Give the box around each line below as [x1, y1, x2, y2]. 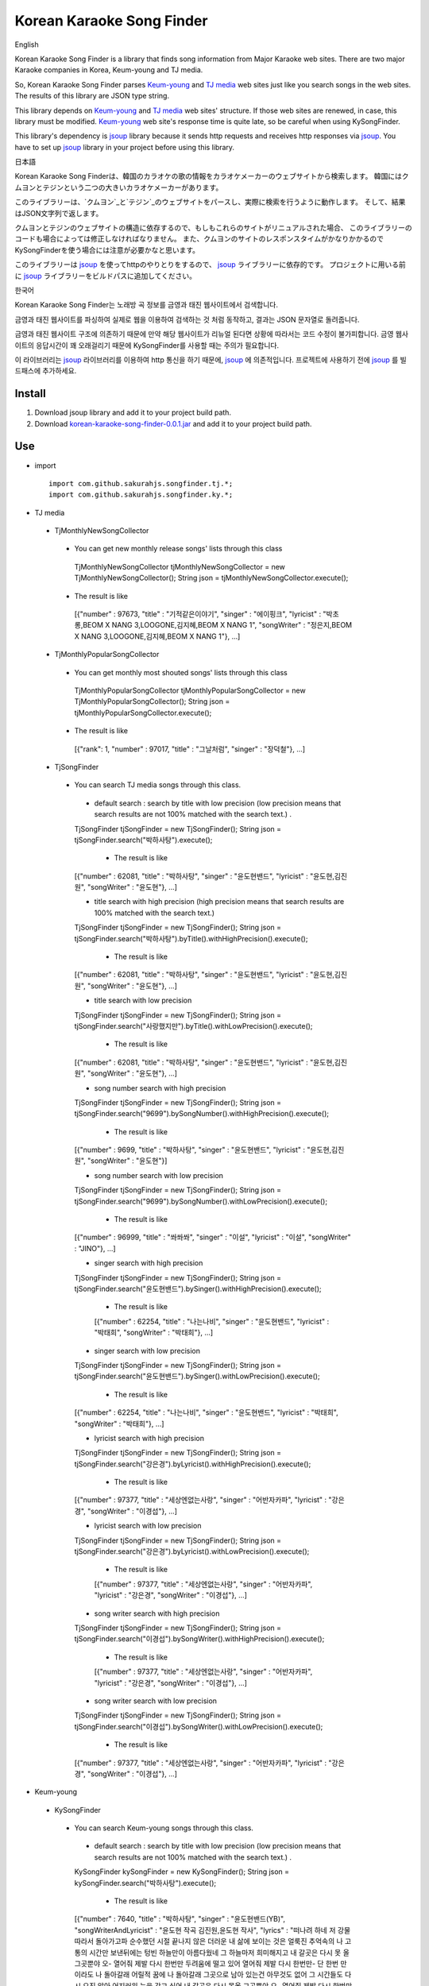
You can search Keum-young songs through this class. [74, 1823, 254, 1833]
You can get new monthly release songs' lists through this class [74, 544, 283, 554]
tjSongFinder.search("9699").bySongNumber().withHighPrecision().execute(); [74, 1109, 330, 1119]
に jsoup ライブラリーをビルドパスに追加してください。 [14, 271, 197, 280]
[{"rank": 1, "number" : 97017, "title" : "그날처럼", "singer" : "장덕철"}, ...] [74, 744, 306, 754]
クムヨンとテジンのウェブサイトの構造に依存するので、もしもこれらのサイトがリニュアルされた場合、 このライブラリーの [14, 223, 412, 233]
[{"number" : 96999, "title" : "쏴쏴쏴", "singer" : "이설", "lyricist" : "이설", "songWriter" [74, 1232, 351, 1242]
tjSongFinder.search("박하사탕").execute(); [74, 835, 213, 844]
